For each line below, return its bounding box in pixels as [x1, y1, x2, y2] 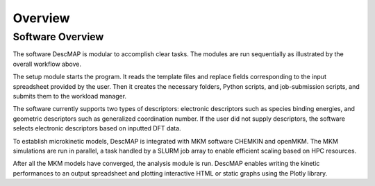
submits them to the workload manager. [12, 92, 127, 100]
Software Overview [12, 31, 104, 43]
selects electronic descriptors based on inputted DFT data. [12, 124, 181, 133]
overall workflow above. [12, 60, 81, 68]
